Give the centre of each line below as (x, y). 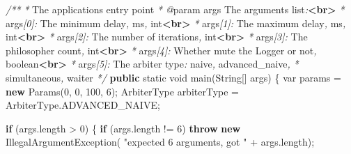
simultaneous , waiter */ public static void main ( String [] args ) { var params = (173, 77)
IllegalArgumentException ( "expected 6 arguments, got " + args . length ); (160, 142)
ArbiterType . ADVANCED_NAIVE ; (83, 105)
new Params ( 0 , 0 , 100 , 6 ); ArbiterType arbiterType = (123, 91)
